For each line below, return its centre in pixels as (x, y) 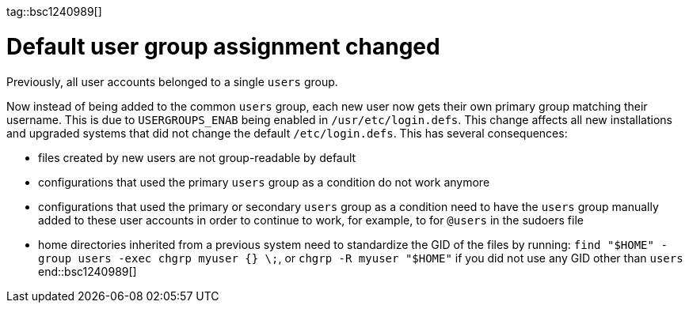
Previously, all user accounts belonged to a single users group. (172, 81)
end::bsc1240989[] (88, 271)
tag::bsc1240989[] (54, 11)
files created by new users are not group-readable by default (197, 157)
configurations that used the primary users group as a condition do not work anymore (264, 182)
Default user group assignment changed (223, 46)
